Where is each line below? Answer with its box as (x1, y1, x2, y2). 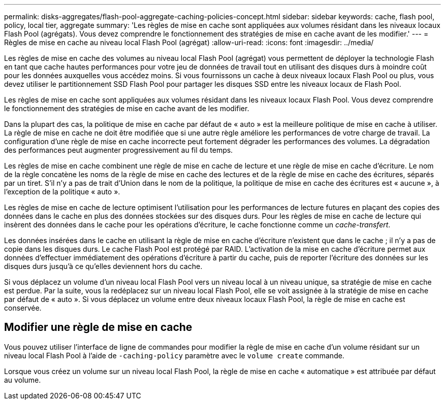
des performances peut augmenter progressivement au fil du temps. (4, 146, 233, 154)
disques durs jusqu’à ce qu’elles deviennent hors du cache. (4, 262, 203, 271)
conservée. (4, 304, 42, 312)
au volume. (4, 375, 41, 384)
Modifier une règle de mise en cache (4, 321, 193, 334)
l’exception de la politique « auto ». (4, 187, 120, 196)
